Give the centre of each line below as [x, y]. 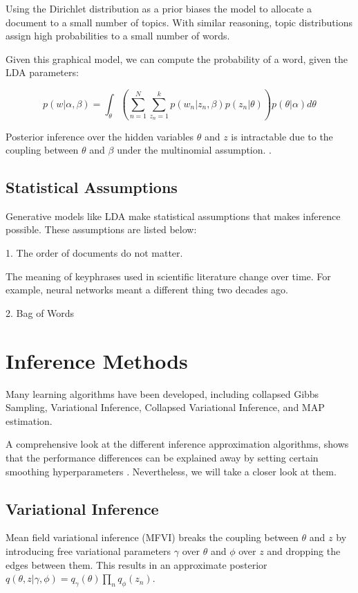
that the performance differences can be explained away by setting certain [162, 457]
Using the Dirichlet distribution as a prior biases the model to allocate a [159, 8]
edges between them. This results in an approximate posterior [136, 564]
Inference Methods [97, 360]
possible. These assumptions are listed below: [101, 229]
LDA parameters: [42, 72]
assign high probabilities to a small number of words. [118, 36]
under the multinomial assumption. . [194, 150]
